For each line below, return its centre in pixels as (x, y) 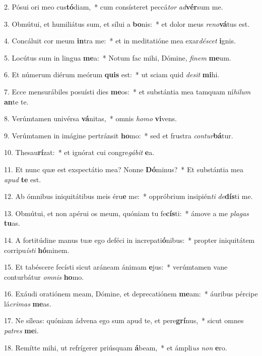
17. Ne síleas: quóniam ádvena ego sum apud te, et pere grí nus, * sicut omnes (124, 320)
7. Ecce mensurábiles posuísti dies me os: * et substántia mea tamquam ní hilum (127, 91)
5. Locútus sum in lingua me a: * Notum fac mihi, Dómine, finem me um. (118, 57)
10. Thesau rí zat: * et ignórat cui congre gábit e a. (79, 152)
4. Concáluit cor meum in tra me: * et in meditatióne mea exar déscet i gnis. (120, 41)
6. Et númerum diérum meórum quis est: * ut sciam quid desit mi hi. (112, 74)
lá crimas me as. (28, 303)
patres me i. (21, 330)
